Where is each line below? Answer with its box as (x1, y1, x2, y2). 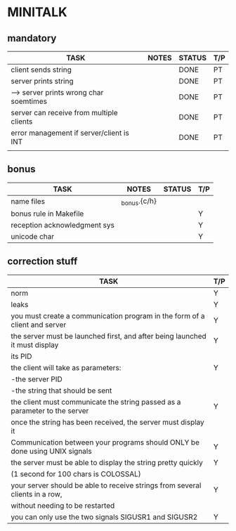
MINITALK (7, 4, 68, 20)
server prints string (11, 77, 74, 86)
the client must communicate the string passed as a (11, 397, 181, 407)
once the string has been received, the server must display (11, 417, 205, 427)
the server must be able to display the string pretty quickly (11, 457, 204, 467)
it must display (11, 340, 59, 350)
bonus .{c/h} (121, 196, 157, 207)
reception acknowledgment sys (11, 221, 114, 230)
